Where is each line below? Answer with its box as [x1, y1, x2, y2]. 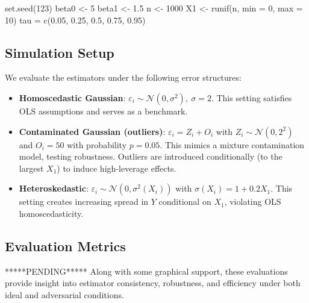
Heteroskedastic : [19, 182, 89, 195]
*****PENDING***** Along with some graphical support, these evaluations [5, 264, 288, 277]
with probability [67, 138, 127, 151]
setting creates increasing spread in [19, 195, 149, 208]
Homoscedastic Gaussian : [19, 91, 126, 104]
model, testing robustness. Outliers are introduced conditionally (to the [19, 150, 282, 163]
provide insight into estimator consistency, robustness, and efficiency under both [5, 276, 301, 289]
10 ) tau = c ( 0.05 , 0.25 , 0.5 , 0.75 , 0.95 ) [5, 13, 146, 26]
